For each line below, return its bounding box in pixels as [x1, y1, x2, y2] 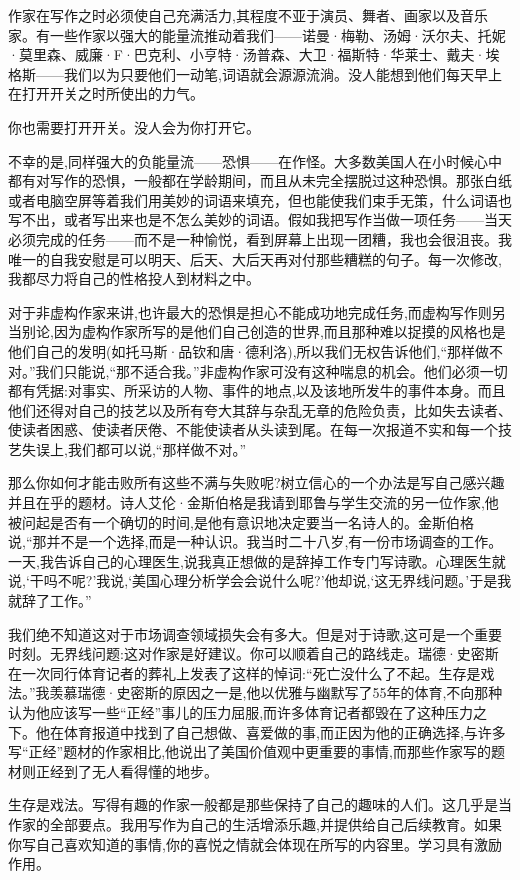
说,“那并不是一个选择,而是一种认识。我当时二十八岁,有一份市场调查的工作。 [8, 531, 503, 552]
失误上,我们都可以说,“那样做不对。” [21, 438, 246, 459]
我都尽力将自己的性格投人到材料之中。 [8, 268, 260, 289]
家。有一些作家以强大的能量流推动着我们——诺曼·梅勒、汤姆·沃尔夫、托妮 [8, 24, 506, 45]
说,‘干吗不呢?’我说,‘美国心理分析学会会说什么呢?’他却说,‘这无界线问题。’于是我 [8, 570, 512, 591]
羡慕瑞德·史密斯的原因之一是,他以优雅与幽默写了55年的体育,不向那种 [49, 682, 503, 703]
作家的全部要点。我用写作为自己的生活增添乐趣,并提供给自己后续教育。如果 [8, 813, 502, 834]
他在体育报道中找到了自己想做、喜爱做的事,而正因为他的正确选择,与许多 [35, 721, 506, 742]
